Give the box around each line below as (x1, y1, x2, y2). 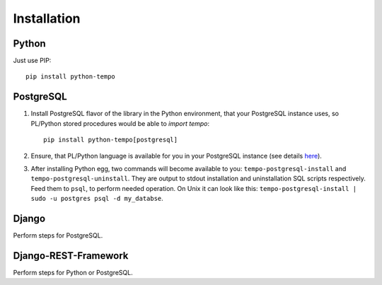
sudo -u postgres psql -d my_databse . (30, 194, 164, 203)
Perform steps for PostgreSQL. (13, 231, 103, 240)
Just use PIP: (13, 57, 52, 65)
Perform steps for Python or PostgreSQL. (13, 268, 134, 277)
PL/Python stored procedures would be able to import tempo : (30, 119, 210, 127)
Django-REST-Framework (13, 250, 129, 262)
